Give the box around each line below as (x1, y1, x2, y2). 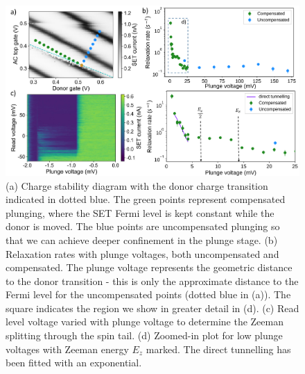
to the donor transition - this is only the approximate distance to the (6, 273, 299, 288)
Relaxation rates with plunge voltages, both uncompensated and (6, 246, 279, 261)
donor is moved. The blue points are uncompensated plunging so (6, 219, 280, 234)
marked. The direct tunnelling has (146, 341, 291, 356)
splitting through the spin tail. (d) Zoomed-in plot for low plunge (6, 328, 283, 343)
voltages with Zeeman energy (6, 341, 129, 356)
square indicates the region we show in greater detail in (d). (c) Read (6, 300, 299, 315)
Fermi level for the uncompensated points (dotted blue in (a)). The (6, 287, 291, 302)
